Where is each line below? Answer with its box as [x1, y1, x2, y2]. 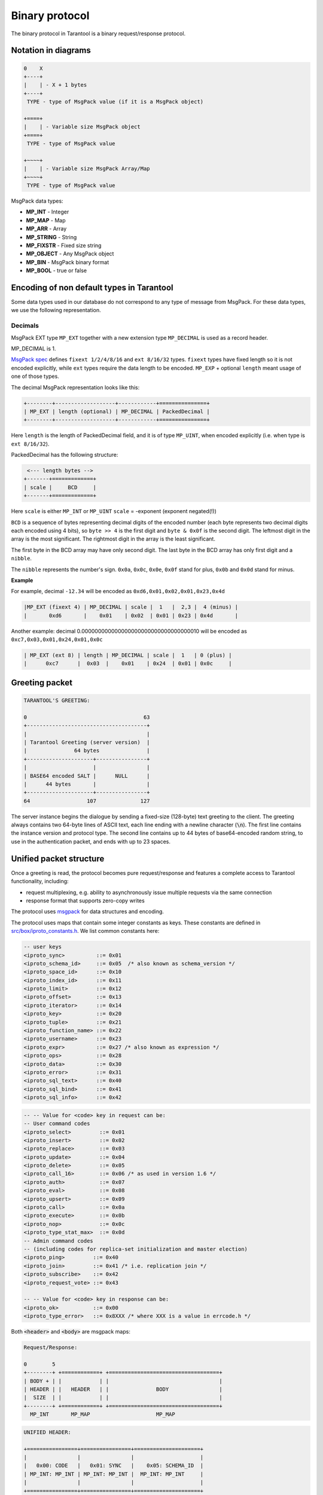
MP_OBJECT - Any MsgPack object [26, 250, 114, 257]
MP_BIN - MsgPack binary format [26, 258, 109, 266]
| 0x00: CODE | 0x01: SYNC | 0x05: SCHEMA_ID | [23, 1462, 204, 1469]
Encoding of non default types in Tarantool [11, 282, 173, 292]
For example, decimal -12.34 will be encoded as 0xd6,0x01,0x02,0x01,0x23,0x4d [11, 588, 226, 595]
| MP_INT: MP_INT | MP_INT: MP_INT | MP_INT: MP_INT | [23, 1470, 204, 1477]
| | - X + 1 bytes [23, 81, 87, 89]
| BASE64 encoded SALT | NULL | [23, 772, 150, 779]
